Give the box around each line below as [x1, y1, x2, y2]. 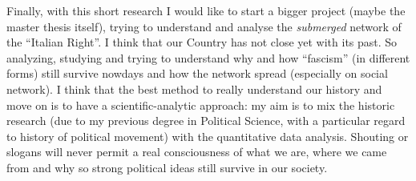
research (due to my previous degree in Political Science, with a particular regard [6, 112, 406, 129]
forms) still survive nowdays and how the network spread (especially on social [6, 65, 388, 82]
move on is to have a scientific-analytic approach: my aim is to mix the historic [6, 96, 395, 113]
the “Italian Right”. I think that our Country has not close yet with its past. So [6, 34, 398, 50]
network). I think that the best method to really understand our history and [6, 80, 382, 97]
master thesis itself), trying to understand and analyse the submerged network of [6, 18, 402, 34]
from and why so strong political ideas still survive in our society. [6, 159, 328, 175]
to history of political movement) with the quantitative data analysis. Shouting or [6, 127, 409, 144]
